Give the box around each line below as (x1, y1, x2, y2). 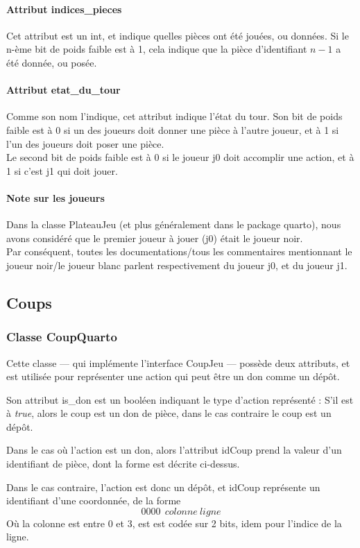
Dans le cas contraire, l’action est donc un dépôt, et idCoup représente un (6, 479, 320, 494)
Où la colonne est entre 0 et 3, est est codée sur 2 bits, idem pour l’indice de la (6, 515, 342, 530)
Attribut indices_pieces (6, 1, 122, 16)
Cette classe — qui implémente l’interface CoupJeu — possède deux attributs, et (6, 355, 350, 370)
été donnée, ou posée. (6, 55, 97, 69)
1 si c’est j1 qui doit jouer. (6, 163, 118, 178)
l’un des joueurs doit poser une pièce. (6, 136, 164, 151)
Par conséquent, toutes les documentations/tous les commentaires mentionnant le (6, 244, 352, 259)
